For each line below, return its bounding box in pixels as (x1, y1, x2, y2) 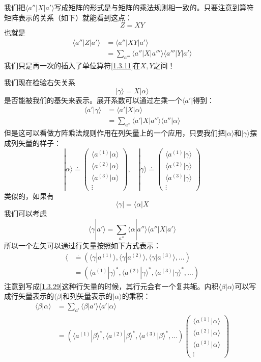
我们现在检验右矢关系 (4, 77, 75, 88)
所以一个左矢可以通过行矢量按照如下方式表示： (4, 240, 161, 251)
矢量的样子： (18, 137, 61, 148)
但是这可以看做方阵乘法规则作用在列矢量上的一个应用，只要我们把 (4, 127, 225, 138)
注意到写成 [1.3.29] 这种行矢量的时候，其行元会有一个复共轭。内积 (4, 280, 219, 291)
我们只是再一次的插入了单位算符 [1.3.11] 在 (4, 60, 140, 70)
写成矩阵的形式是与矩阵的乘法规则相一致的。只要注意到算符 (54, 2, 254, 12)
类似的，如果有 (4, 190, 54, 201)
